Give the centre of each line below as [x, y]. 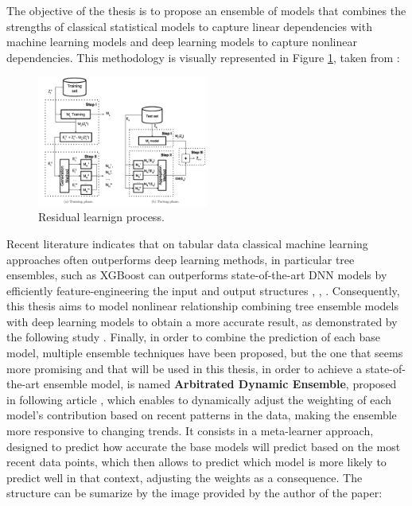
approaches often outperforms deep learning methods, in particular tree [181, 259]
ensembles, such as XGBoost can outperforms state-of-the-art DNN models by [197, 275]
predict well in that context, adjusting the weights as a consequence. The [185, 477]
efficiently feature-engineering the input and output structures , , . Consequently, [203, 290]
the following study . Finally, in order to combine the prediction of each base [193, 337]
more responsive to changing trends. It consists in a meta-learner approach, [190, 431]
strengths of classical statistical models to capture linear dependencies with [189, 26]
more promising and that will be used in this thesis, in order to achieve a [184, 368]
